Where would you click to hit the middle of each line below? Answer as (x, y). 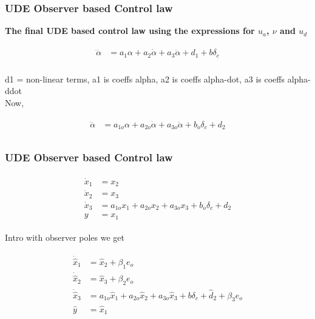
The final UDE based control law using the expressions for (130, 31)
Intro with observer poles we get (65, 237)
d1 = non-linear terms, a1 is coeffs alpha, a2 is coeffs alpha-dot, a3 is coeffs (145, 79)
